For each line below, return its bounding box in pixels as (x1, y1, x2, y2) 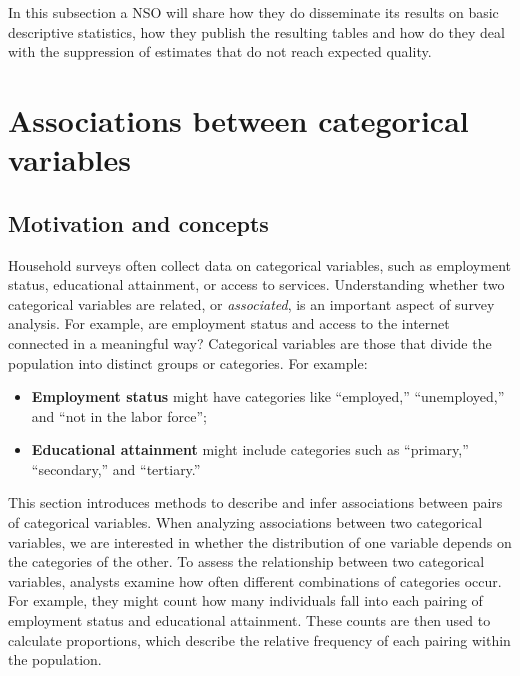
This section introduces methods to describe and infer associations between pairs (8, 492, 503, 513)
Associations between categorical (8, 99, 469, 140)
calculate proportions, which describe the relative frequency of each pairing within (8, 629, 511, 650)
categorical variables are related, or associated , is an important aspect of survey (8, 293, 495, 314)
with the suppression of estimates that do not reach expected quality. (8, 41, 432, 62)
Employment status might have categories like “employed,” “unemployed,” (31, 386, 505, 407)
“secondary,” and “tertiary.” (31, 458, 201, 479)
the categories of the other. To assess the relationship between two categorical (8, 551, 485, 572)
